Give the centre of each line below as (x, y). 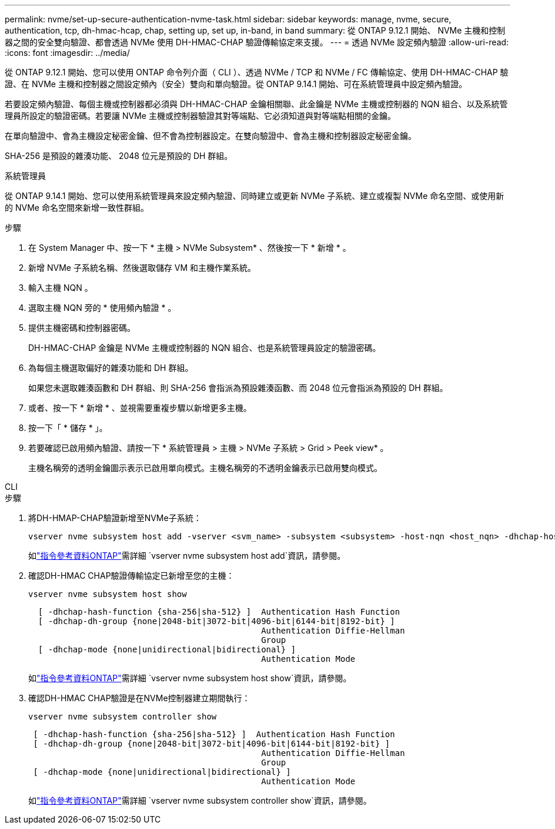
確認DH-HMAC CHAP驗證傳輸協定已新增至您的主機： (131, 576)
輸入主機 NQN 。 (61, 288)
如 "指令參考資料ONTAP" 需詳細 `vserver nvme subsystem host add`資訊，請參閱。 (187, 556)
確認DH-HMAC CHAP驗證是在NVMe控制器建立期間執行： (139, 698)
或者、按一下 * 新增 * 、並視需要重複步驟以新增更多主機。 (140, 408)
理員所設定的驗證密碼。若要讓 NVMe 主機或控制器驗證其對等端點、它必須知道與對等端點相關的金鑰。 (200, 116)
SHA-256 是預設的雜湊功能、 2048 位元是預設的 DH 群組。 (119, 156)
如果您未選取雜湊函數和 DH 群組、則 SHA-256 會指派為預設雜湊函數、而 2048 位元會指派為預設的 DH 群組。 (238, 388)
